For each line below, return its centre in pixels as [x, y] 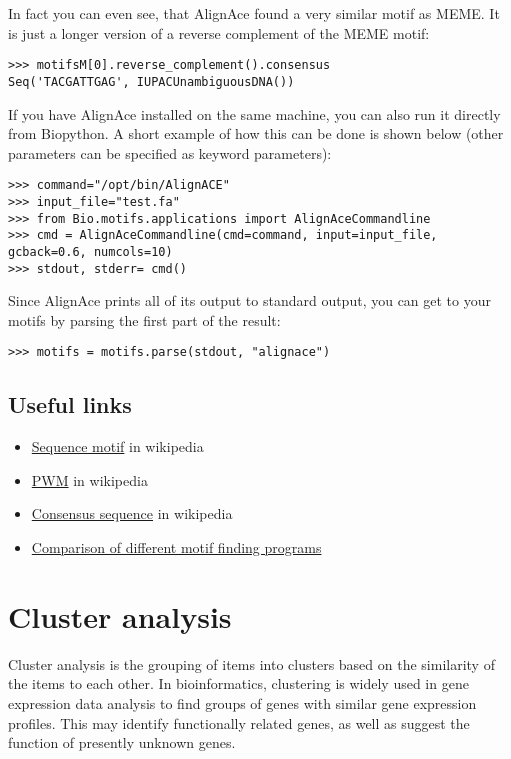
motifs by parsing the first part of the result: [144, 319]
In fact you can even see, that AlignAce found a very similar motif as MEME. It [254, 13]
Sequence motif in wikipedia [117, 446]
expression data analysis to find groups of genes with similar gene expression [242, 702]
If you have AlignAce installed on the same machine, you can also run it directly [254, 113]
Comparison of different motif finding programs [176, 547]
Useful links [70, 404]
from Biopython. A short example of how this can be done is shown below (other [256, 133]
